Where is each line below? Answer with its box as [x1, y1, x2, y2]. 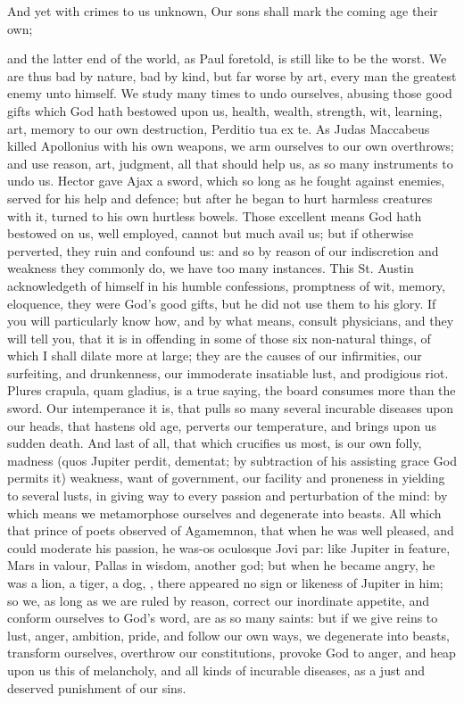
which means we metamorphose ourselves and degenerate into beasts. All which [7, 503, 442, 522]
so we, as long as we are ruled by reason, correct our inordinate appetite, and [7, 591, 430, 609]
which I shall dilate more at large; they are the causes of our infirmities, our [7, 346, 422, 365]
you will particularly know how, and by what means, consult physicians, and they [7, 311, 454, 330]
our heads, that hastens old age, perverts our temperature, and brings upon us [7, 416, 437, 434]
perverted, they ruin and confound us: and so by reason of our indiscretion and [7, 241, 439, 260]
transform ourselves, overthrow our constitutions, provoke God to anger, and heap [7, 643, 456, 662]
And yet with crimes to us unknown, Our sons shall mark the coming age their [7, 2, 438, 20]
